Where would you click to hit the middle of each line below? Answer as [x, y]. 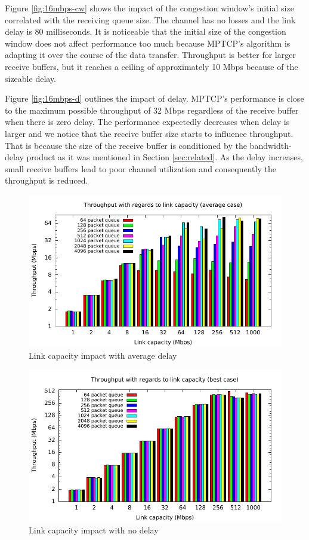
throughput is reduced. [47, 180]
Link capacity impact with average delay [103, 355]
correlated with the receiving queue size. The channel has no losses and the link [150, 19]
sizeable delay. [31, 78]
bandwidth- [271, 145]
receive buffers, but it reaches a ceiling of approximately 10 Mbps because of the [152, 66]
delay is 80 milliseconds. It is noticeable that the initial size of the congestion [146, 31]
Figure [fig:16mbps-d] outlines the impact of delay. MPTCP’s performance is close [154, 98]
